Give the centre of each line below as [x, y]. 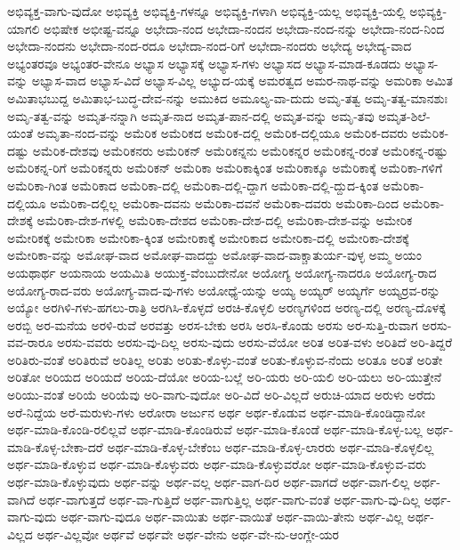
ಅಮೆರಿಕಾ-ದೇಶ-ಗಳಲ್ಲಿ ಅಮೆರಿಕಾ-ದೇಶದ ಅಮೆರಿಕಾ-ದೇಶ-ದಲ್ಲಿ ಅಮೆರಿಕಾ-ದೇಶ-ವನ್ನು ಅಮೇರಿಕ [225, 220]
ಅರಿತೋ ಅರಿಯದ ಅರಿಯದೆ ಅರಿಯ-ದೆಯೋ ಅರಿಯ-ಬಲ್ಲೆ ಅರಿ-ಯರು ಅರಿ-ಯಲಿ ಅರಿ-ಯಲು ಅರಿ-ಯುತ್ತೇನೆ [225, 377]
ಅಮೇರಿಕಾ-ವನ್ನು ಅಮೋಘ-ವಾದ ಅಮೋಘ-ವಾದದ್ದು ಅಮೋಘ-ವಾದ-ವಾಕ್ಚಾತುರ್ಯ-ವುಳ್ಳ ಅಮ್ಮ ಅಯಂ [215, 255]
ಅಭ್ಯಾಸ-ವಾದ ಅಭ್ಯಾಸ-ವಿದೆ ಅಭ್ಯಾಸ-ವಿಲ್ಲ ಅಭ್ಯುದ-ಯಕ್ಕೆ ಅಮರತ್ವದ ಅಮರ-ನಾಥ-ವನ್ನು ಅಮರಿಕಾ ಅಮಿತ [242, 81]
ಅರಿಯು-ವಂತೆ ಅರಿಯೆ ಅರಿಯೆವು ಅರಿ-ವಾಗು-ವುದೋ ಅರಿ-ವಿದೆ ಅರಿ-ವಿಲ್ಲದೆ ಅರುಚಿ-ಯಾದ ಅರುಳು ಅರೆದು [222, 395]
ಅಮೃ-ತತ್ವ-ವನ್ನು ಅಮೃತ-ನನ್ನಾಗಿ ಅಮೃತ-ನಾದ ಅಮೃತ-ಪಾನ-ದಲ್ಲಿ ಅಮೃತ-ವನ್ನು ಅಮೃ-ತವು [191, 115]
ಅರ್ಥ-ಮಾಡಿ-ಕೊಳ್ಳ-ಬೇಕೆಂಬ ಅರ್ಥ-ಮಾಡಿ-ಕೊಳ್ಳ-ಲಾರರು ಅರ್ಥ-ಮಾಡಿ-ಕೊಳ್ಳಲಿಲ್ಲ [270, 446]
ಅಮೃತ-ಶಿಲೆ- [404, 115]
